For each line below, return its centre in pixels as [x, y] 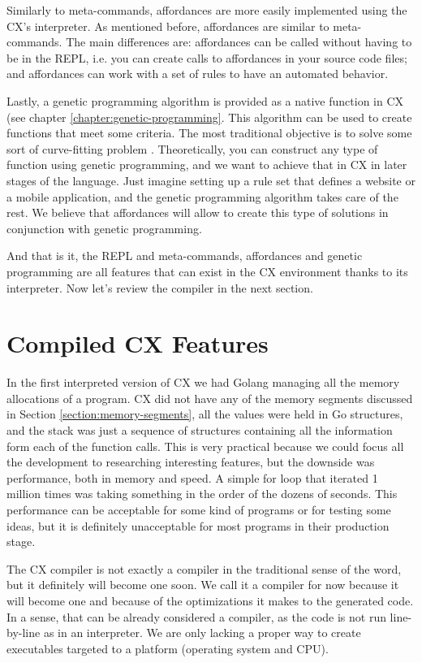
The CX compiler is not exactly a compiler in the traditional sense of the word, [204, 568]
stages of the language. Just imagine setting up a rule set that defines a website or [211, 180]
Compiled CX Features [138, 343]
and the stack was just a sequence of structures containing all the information [200, 430]
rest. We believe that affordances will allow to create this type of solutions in [198, 212]
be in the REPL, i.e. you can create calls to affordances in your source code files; [207, 57]
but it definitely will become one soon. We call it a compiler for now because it [203, 585]
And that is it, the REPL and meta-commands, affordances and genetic [185, 256]
